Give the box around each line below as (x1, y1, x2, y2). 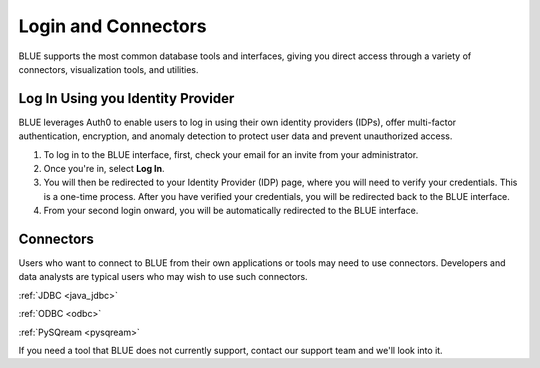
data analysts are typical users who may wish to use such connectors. (18, 271, 309, 283)
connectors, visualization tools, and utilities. (18, 63, 199, 75)
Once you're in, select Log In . (43, 163, 165, 175)
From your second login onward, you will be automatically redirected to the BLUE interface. (43, 205, 419, 217)
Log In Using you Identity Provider (18, 90, 235, 107)
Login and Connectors (18, 15, 207, 37)
